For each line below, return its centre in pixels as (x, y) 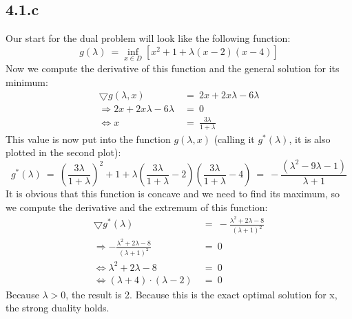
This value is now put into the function (88, 139)
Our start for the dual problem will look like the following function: (148, 38)
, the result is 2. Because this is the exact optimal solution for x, (201, 294)
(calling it (234, 139)
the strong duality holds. (58, 308)
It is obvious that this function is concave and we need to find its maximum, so (173, 194)
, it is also (310, 139)
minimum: (27, 81)
